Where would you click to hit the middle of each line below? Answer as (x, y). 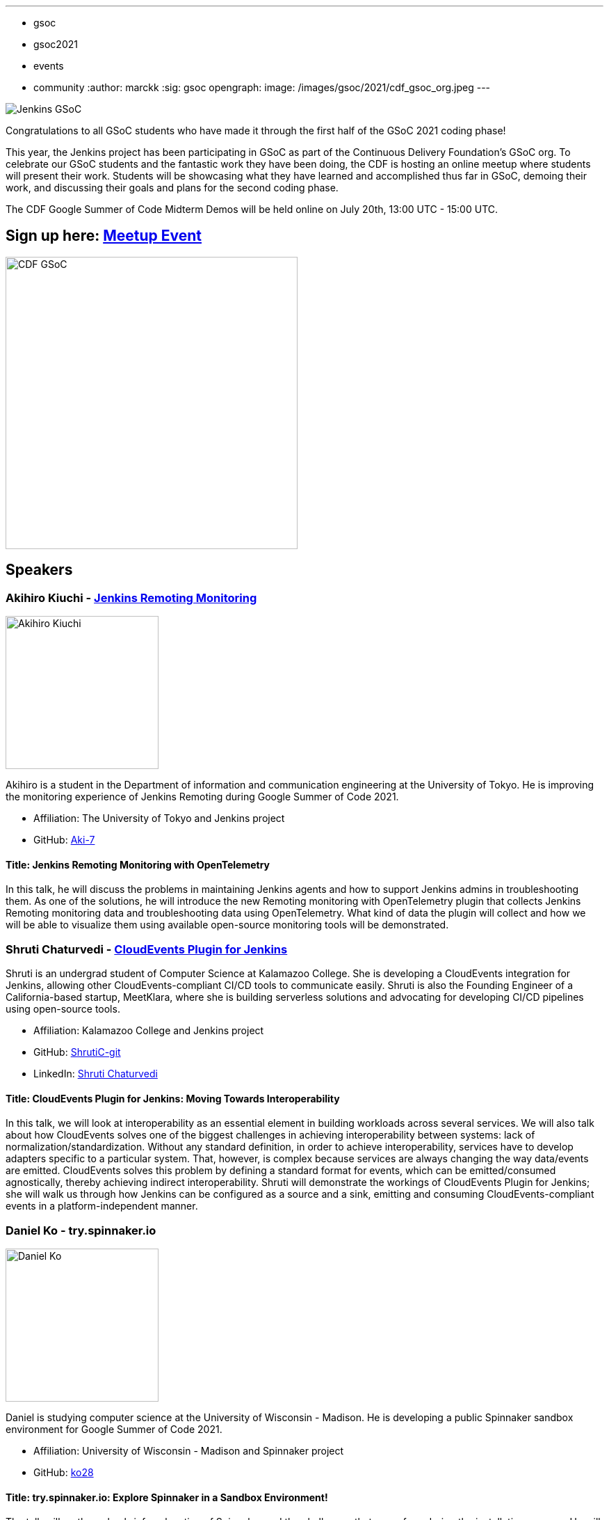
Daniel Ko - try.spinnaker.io (81, 1230)
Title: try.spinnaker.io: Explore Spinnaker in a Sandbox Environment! (167, 1497)
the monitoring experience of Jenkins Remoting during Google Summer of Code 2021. (202, 797)
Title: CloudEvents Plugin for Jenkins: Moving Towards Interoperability (173, 1098)
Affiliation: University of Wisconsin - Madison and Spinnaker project (189, 1451)
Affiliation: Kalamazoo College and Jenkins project (149, 1031)
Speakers (39, 570)
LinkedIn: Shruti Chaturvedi (96, 1074)
